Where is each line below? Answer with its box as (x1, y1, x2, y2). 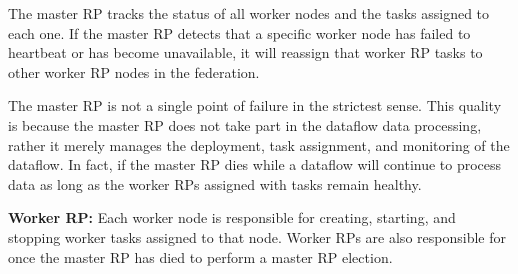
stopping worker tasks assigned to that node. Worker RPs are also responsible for (8, 226, 506, 247)
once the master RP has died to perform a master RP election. (8, 246, 393, 267)
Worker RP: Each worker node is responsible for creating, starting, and (8, 207, 456, 228)
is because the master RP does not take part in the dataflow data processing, (8, 114, 482, 135)
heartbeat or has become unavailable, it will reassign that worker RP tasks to (8, 42, 483, 63)
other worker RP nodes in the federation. (8, 61, 260, 82)
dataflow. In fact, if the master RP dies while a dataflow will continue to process (8, 154, 502, 175)
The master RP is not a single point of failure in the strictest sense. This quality (8, 95, 502, 116)
